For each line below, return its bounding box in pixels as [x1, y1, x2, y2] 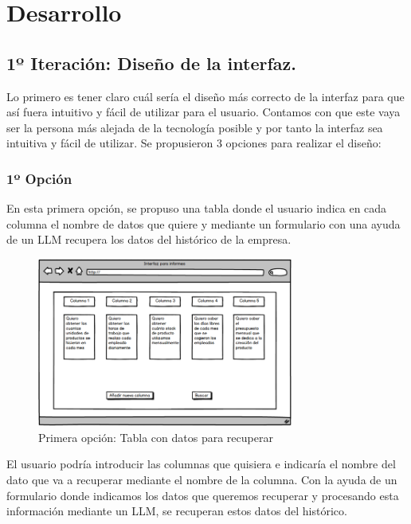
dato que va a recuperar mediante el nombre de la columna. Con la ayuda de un [6, 471, 397, 488]
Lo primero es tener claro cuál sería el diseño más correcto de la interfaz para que [6, 88, 405, 104]
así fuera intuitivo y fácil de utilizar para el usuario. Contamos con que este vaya [6, 104, 401, 120]
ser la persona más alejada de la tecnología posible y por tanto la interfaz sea [6, 119, 383, 135]
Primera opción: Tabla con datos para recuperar [38, 428, 273, 445]
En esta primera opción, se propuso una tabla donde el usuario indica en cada [6, 200, 387, 217]
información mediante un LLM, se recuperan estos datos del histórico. [6, 502, 347, 519]
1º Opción [6, 168, 72, 188]
